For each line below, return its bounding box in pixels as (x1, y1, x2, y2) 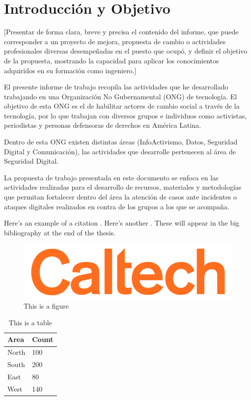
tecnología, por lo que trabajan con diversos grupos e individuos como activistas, (4, 110, 247, 120)
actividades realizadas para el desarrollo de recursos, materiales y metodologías (4, 182, 242, 192)
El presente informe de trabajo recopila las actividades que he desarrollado (4, 82, 228, 92)
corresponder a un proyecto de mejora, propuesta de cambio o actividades (4, 36, 226, 46)
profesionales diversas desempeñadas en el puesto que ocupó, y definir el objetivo (4, 46, 248, 56)
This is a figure (24, 301, 69, 311)
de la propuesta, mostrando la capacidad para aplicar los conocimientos (4, 55, 219, 65)
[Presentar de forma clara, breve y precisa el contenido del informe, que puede (4, 27, 239, 37)
